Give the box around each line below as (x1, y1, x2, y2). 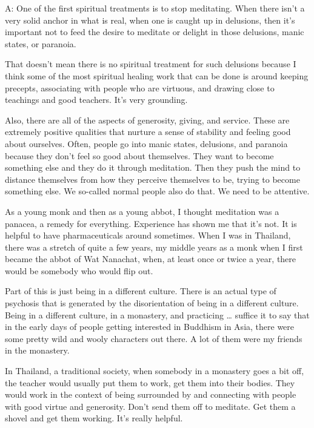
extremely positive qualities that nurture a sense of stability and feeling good (5, 125, 291, 138)
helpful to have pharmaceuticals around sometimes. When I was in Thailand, (5, 229, 291, 242)
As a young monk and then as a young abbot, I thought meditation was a (5, 205, 279, 217)
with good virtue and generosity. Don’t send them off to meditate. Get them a (5, 400, 296, 412)
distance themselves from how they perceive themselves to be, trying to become (5, 173, 300, 185)
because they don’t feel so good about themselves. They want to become (5, 149, 274, 162)
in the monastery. (5, 344, 70, 357)
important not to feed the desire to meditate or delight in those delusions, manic (5, 25, 304, 38)
